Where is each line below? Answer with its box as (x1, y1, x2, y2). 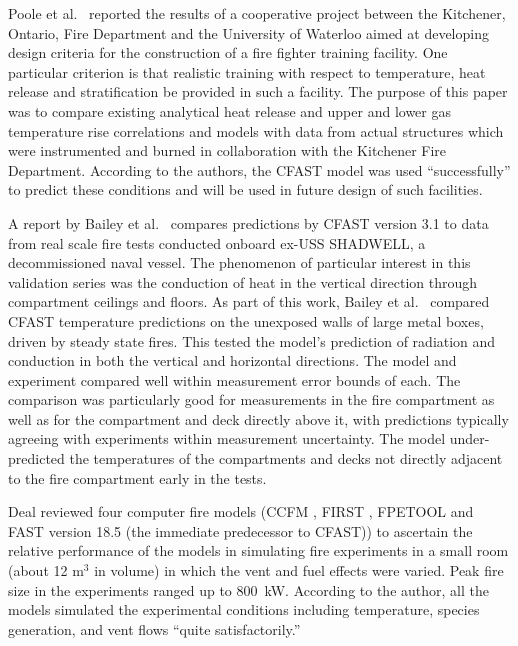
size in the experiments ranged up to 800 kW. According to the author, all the (8, 579, 489, 600)
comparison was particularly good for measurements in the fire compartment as (8, 389, 495, 410)
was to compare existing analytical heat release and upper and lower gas (8, 100, 451, 121)
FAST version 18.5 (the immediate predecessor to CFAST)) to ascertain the (8, 520, 473, 541)
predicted (8, 448, 65, 469)
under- (449, 428, 490, 449)
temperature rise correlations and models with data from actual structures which (8, 120, 504, 141)
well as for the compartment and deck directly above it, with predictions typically (8, 408, 509, 429)
